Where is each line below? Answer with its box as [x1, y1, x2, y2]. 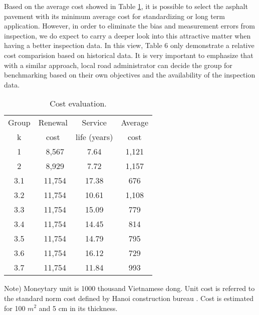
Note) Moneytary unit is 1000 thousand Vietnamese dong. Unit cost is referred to [4, 283, 255, 293]
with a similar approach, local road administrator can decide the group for [4, 59, 232, 70]
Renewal [38, 116, 68, 128]
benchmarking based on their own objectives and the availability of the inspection [4, 69, 255, 80]
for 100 [4, 302, 26, 313]
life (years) [76, 131, 113, 143]
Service [82, 116, 107, 128]
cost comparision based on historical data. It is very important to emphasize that [4, 49, 253, 60]
